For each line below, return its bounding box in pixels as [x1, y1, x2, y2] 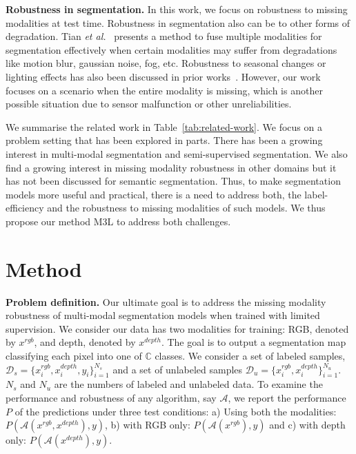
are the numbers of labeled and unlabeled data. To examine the [54, 377, 323, 391]
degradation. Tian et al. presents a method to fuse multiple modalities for [6, 29, 322, 43]
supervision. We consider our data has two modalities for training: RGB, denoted [6, 321, 349, 336]
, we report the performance [228, 390, 346, 404]
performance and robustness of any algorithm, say [6, 390, 217, 404]
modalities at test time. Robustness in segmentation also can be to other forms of [6, 15, 350, 30]
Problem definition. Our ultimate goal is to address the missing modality [6, 294, 326, 309]
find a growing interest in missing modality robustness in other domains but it [6, 160, 337, 174]
